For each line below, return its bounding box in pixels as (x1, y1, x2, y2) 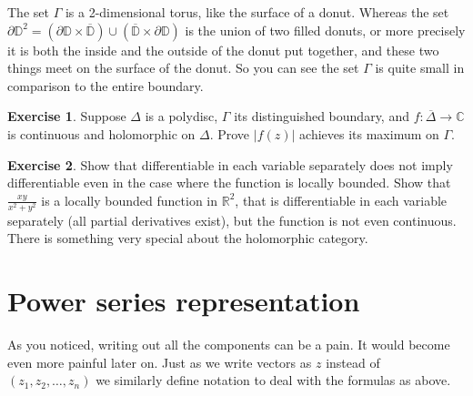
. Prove (209, 124, 250, 143)
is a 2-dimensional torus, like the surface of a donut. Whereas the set (65, 3, 449, 21)
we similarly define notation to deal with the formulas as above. (96, 371, 451, 390)
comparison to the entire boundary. (7, 76, 204, 95)
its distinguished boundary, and (234, 107, 409, 126)
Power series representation (7, 282, 360, 320)
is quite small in (375, 58, 465, 77)
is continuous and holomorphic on (7, 124, 196, 143)
